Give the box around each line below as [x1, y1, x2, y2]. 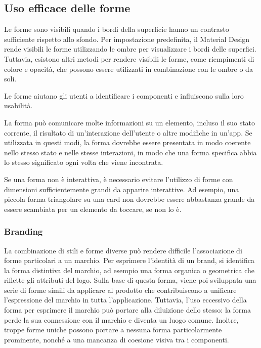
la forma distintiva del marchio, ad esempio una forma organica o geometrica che [4, 265, 254, 275]
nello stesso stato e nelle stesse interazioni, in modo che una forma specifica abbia [4, 147, 257, 157]
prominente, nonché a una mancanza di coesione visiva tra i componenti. [4, 334, 229, 344]
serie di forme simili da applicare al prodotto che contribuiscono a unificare [4, 284, 237, 295]
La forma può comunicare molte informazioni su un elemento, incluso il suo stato [4, 117, 255, 127]
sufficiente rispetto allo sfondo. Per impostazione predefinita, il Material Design [4, 33, 250, 44]
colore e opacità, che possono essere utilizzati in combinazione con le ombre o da [4, 63, 253, 74]
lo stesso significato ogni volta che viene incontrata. [4, 157, 163, 167]
